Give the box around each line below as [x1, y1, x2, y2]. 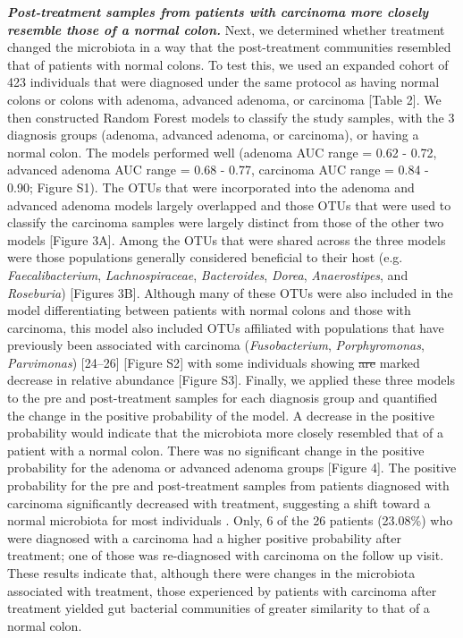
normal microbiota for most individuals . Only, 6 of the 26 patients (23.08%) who [7, 511, 453, 530]
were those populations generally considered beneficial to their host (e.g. [7, 248, 403, 267]
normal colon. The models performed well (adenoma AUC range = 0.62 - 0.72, [7, 142, 437, 161]
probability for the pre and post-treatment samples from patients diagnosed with [7, 476, 450, 495]
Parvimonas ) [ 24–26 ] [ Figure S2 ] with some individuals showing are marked [7, 353, 420, 371]
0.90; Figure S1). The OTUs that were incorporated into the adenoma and [7, 177, 415, 196]
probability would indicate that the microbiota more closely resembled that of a [7, 423, 443, 442]
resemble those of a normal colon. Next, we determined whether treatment [7, 20, 445, 38]
